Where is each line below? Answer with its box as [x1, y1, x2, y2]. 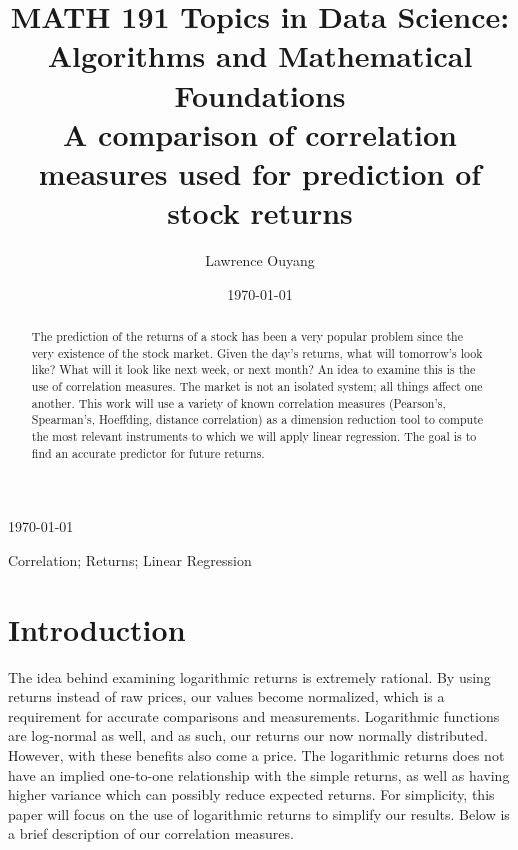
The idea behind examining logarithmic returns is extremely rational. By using [8, 666, 491, 687]
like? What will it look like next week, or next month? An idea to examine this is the [31, 361, 476, 378]
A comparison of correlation [63, 113, 457, 154]
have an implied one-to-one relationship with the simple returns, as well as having [8, 764, 510, 785]
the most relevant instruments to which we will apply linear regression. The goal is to [31, 427, 477, 444]
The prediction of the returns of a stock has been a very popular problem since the [31, 328, 463, 345]
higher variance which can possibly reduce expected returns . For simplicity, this [8, 784, 495, 805]
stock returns [167, 192, 353, 233]
